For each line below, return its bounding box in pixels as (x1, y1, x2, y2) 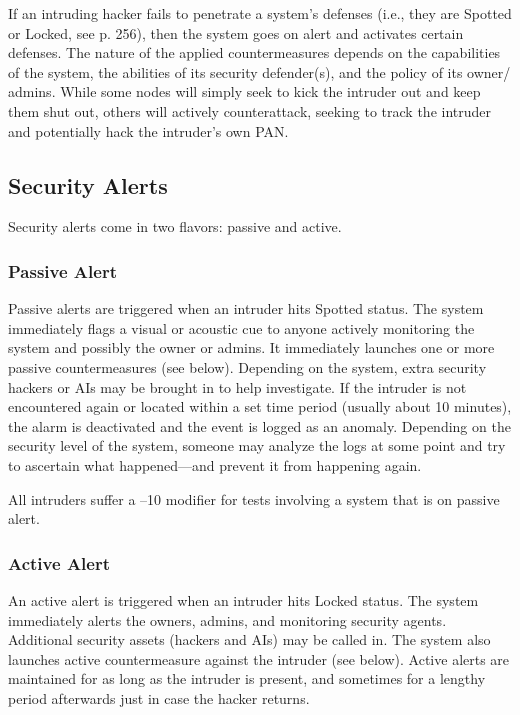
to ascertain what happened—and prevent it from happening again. (8, 454, 422, 475)
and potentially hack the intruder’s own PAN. (8, 120, 289, 141)
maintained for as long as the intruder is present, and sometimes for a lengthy (8, 668, 486, 689)
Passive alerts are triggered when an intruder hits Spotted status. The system (8, 298, 484, 319)
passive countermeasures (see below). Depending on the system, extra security (8, 356, 487, 377)
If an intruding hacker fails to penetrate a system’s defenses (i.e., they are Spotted (8, 3, 512, 23)
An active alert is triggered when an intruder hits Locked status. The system (8, 589, 479, 610)
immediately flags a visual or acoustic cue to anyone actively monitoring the (8, 317, 475, 338)
